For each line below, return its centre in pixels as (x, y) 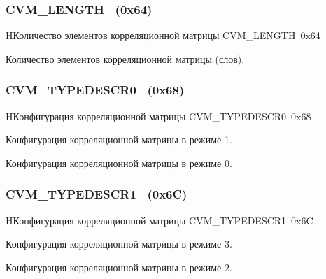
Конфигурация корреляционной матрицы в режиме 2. (119, 267)
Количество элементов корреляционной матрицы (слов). (125, 58)
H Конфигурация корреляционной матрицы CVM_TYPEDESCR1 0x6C (160, 220)
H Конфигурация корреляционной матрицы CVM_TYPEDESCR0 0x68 (158, 116)
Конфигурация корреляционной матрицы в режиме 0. (119, 163)
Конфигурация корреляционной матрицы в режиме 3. (119, 244)
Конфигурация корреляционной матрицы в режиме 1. (119, 139)
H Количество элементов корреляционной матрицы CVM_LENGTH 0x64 (163, 35)
